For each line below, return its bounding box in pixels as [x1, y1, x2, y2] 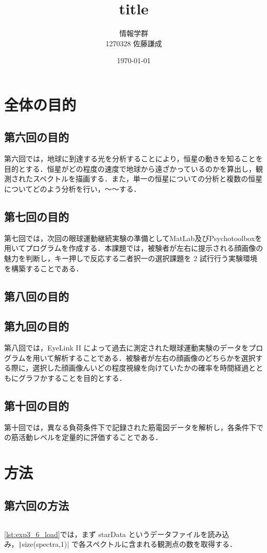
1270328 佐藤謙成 [105, 38, 162, 48]
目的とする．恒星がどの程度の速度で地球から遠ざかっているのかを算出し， [4, 163, 256, 174]
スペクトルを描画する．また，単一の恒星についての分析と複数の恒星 [32, 173, 263, 184]
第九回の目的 [4, 318, 69, 334]
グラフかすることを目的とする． [18, 373, 127, 383]
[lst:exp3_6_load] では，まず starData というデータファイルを [4, 528, 208, 539]
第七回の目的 [4, 209, 69, 225]
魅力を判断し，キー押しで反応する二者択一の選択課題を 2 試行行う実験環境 [4, 253, 257, 264]
